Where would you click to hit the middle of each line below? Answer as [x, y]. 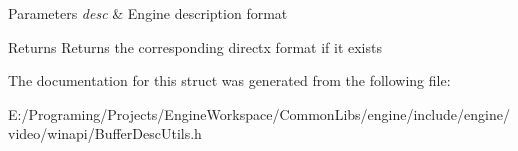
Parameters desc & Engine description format [148, 13]
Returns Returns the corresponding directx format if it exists [195, 46]
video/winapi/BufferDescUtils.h [105, 133]
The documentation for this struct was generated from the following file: [229, 80]
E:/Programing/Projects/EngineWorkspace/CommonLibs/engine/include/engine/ [259, 113]
